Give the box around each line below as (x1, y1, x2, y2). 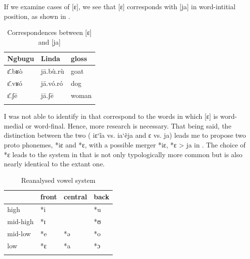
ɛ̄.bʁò (7, 66, 23, 76)
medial (4, 120, 24, 130)
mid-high (7, 216, 34, 227)
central (63, 192, 88, 202)
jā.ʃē (41, 90, 54, 100)
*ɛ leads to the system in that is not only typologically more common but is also (4, 149, 243, 159)
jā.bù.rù (41, 66, 64, 76)
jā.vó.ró (41, 78, 63, 88)
